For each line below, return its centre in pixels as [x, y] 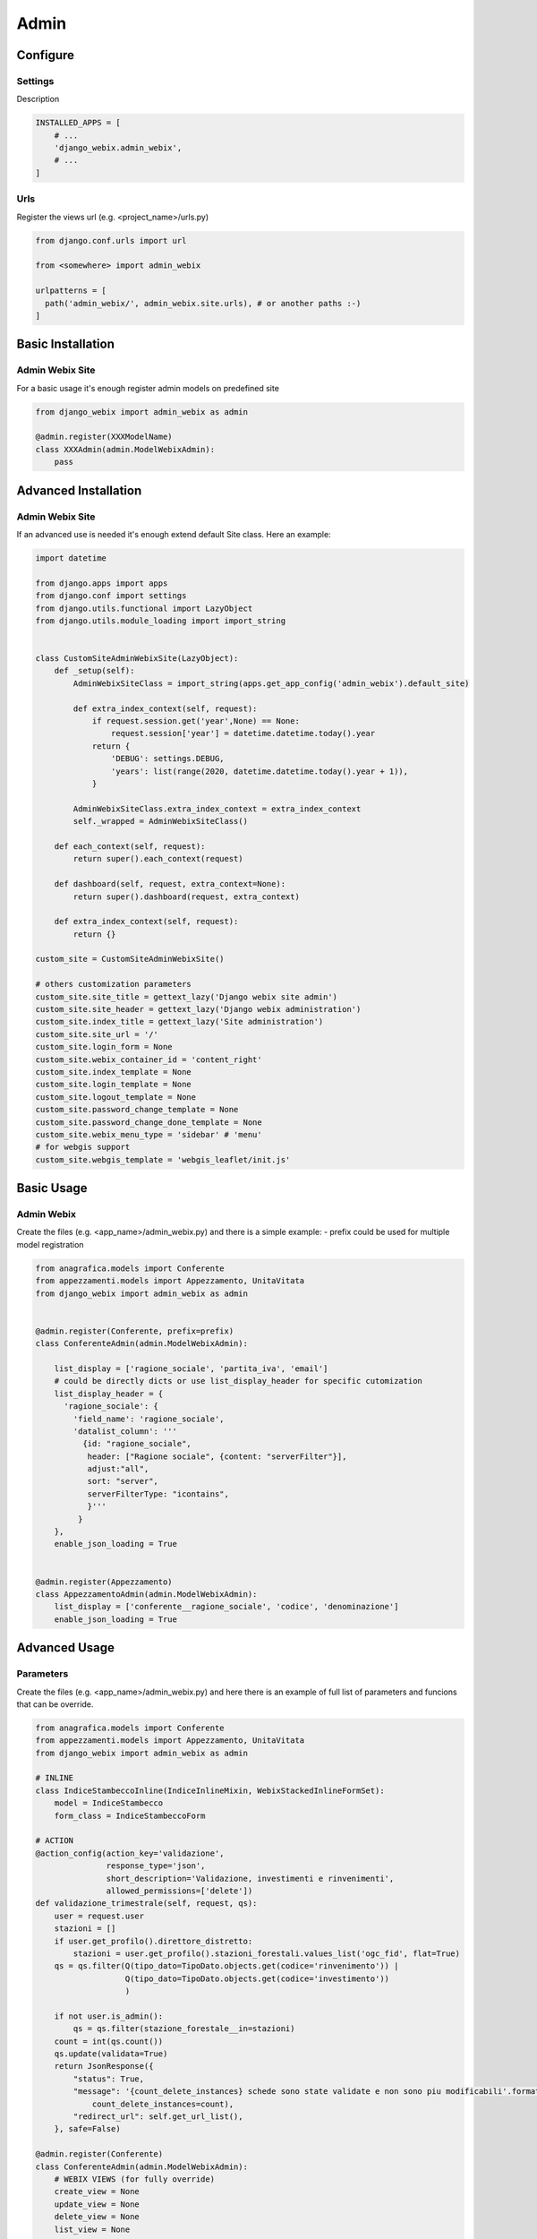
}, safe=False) [87, 2129]
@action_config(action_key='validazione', [130, 1853]
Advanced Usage [66, 1648]
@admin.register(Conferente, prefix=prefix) [135, 1331]
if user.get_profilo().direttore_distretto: [153, 1941]
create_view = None [97, 2192]
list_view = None [92, 2229]
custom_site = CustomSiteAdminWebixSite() [130, 959]
